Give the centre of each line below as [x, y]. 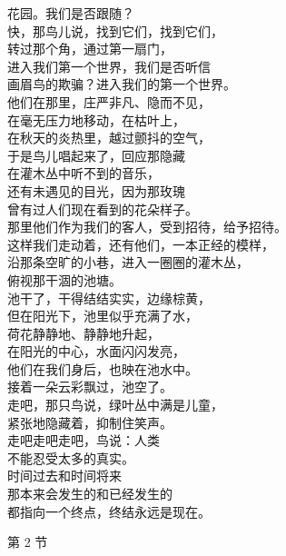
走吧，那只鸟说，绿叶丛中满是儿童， [115, 405]
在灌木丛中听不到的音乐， [84, 173]
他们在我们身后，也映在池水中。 [103, 368]
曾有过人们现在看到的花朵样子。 [103, 208]
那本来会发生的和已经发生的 [90, 494]
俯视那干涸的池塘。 [64, 279]
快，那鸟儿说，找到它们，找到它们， [115, 30]
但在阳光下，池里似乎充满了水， [103, 316]
